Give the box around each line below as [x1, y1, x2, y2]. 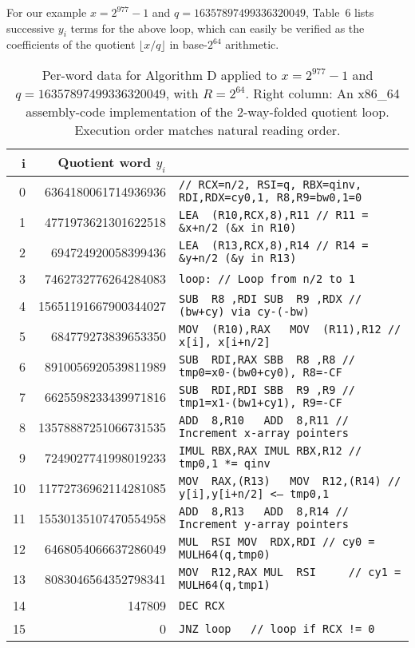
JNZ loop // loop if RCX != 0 [179, 622, 375, 635]
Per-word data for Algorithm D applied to [41, 65, 278, 84]
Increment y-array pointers [179, 518, 349, 531]
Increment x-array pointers [179, 427, 349, 440]
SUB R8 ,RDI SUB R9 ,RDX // [179, 292, 362, 306]
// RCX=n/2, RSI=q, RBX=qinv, [179, 178, 362, 192]
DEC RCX [179, 598, 225, 612]
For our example [6, 4, 87, 20]
